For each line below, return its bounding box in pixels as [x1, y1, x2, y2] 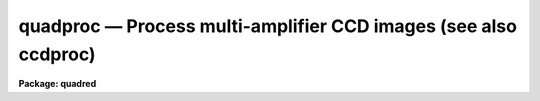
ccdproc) [18, 43, 96, 65]
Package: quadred [18, 78, 97, 90]
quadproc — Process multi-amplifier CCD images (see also [18, 15, 517, 37]
